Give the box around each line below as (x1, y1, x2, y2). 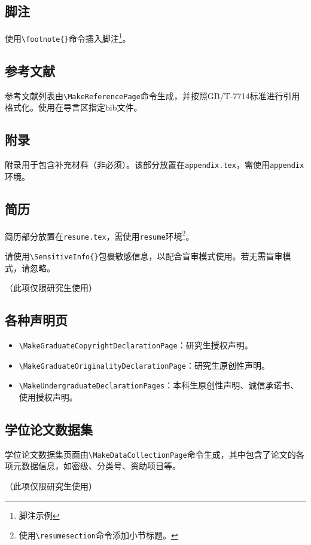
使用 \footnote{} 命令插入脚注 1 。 (5, 30, 131, 44)
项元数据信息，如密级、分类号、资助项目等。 (5, 460, 181, 472)
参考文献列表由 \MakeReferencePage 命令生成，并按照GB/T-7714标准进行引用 (5, 89, 300, 102)
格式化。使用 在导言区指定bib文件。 (5, 101, 142, 114)
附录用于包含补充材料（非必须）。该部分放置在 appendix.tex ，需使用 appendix (5, 158, 304, 171)
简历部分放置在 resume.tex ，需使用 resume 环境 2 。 (5, 228, 194, 242)
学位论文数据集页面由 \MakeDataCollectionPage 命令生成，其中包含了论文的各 (5, 448, 304, 460)
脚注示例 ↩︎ (19, 509, 60, 521)
